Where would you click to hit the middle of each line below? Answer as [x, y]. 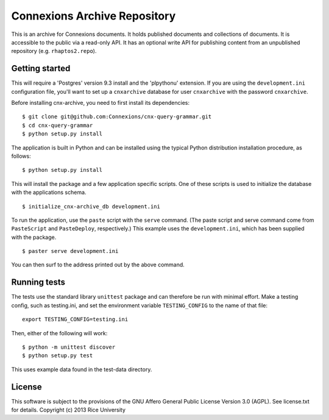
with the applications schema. [49, 193]
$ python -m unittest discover [69, 347]
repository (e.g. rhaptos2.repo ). [54, 51]
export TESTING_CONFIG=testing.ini [75, 319]
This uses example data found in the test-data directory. [82, 369]
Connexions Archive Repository [94, 16]
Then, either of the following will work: [59, 333]
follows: [21, 156]
